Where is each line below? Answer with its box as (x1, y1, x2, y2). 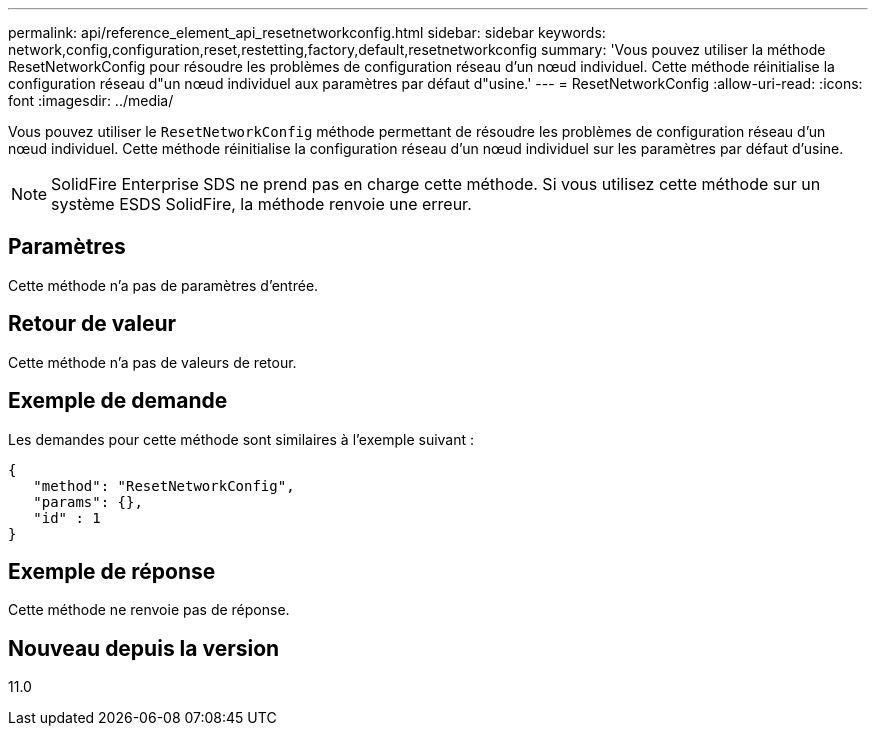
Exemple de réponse (8, 558, 216, 584)
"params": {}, (33, 493, 143, 510)
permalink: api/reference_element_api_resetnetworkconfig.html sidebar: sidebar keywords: (8, 24, 606, 41)
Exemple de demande (8, 388, 228, 414)
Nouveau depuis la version (8, 635, 280, 661)
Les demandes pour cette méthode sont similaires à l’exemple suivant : (8, 430, 475, 448)
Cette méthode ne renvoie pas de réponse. (8, 601, 290, 619)
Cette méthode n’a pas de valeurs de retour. (8, 353, 297, 371)
